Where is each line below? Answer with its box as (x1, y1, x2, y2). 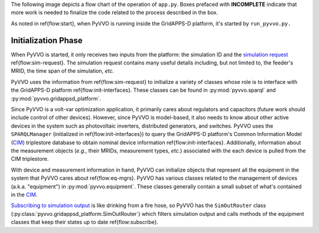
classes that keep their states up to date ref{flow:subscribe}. (11, 219, 159, 226)
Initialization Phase (11, 35, 83, 46)
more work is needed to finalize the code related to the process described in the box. (11, 9, 219, 16)
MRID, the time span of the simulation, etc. (11, 67, 115, 75)
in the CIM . (11, 191, 38, 198)
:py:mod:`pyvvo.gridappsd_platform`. (11, 95, 102, 102)
